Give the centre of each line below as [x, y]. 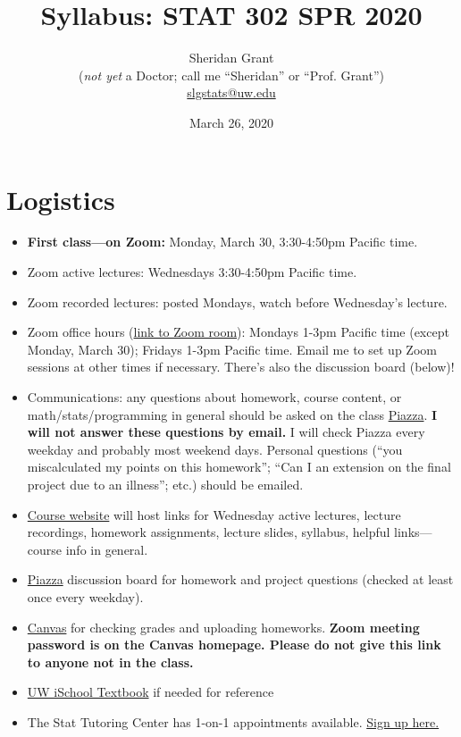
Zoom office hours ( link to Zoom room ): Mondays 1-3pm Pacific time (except [238, 332]
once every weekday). [85, 596]
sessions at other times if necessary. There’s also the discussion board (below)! [241, 367]
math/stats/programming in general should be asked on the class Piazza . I [232, 414]
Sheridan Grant [231, 58]
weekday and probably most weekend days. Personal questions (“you [215, 449]
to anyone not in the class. [110, 662]
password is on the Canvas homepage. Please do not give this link [234, 645]
